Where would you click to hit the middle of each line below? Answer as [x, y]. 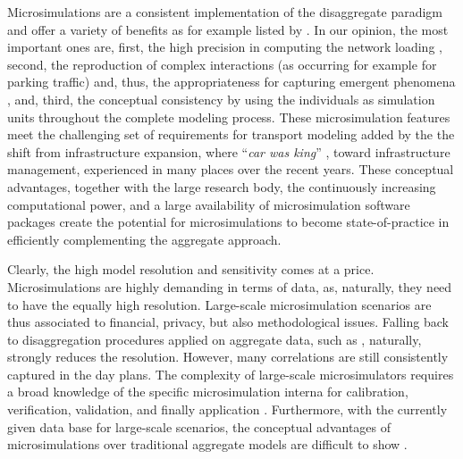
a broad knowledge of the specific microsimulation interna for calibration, [208, 392]
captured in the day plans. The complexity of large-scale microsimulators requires [231, 374]
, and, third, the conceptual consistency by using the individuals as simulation [221, 99]
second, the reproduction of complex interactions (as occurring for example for [222, 64]
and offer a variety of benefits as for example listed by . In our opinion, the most [228, 29]
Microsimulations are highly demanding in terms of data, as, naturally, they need [230, 286]
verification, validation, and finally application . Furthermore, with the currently [227, 409]
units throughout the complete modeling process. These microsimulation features [229, 117]
